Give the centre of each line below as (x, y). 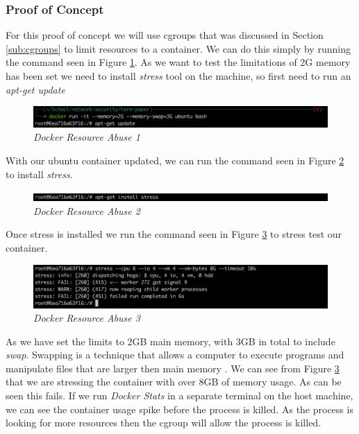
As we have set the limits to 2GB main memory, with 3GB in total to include (170, 341)
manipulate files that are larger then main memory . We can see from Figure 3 (173, 368)
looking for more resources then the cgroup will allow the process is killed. (164, 423)
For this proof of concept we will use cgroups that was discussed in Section (165, 35)
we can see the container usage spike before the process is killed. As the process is (179, 409)
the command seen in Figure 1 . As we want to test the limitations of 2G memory (178, 62)
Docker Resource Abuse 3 (87, 318)
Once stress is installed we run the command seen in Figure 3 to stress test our (174, 234)
